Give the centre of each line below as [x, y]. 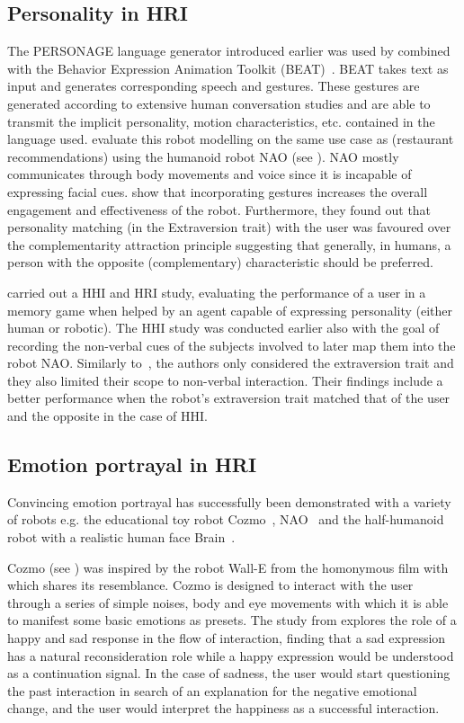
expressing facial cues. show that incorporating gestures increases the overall [218, 191]
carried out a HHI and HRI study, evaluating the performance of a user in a [217, 292]
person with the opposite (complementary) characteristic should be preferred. [220, 262]
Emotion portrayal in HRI [132, 464]
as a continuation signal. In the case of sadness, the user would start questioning [229, 673]
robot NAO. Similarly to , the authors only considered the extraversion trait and [231, 363]
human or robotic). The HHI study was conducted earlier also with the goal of [223, 328]
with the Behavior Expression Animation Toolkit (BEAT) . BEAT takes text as [228, 68]
